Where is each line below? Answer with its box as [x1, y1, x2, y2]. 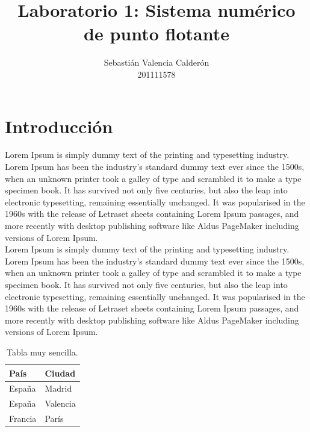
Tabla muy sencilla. [7, 345, 78, 358]
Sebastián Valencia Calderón [104, 56, 209, 69]
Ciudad [45, 366, 76, 379]
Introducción [5, 113, 113, 138]
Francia [9, 412, 37, 425]
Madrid [45, 382, 72, 395]
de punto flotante [84, 21, 229, 46]
